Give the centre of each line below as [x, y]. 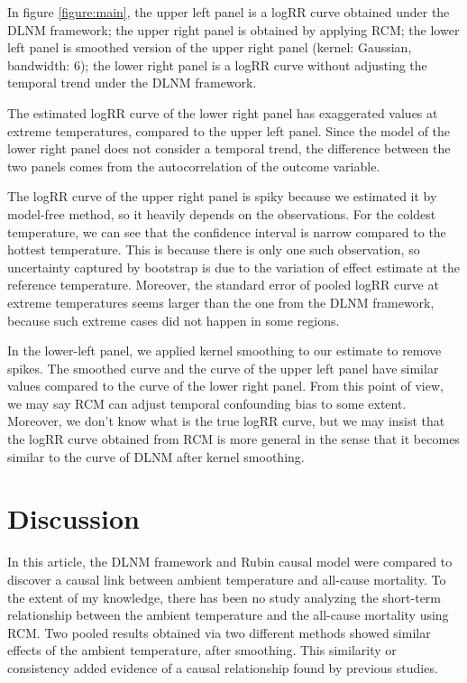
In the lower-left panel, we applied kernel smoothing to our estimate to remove [224, 351]
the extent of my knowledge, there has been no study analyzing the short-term [224, 597]
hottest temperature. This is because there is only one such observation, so [214, 249]
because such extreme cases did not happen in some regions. [174, 320]
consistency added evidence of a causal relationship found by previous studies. [223, 667]
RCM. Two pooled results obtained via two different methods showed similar [219, 632]
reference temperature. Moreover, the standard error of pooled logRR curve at [223, 285]
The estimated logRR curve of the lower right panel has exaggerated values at [223, 112]
